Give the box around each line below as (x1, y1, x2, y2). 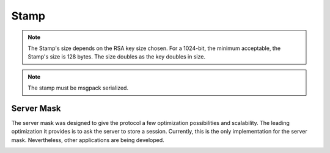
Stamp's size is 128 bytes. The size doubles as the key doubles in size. (28, 53, 206, 60)
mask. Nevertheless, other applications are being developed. (11, 136, 164, 143)
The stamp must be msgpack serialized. (28, 84, 128, 91)
